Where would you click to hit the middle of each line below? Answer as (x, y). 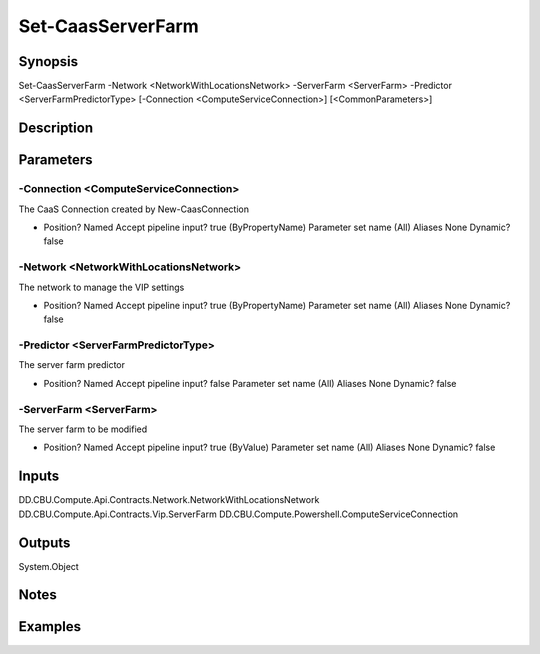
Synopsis (48, 61)
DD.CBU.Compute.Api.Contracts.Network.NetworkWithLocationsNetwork (169, 500)
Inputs (39, 476)
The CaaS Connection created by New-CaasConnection (134, 209)
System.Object (48, 566)
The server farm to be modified (83, 429)
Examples (50, 626)
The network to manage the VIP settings (101, 287)
